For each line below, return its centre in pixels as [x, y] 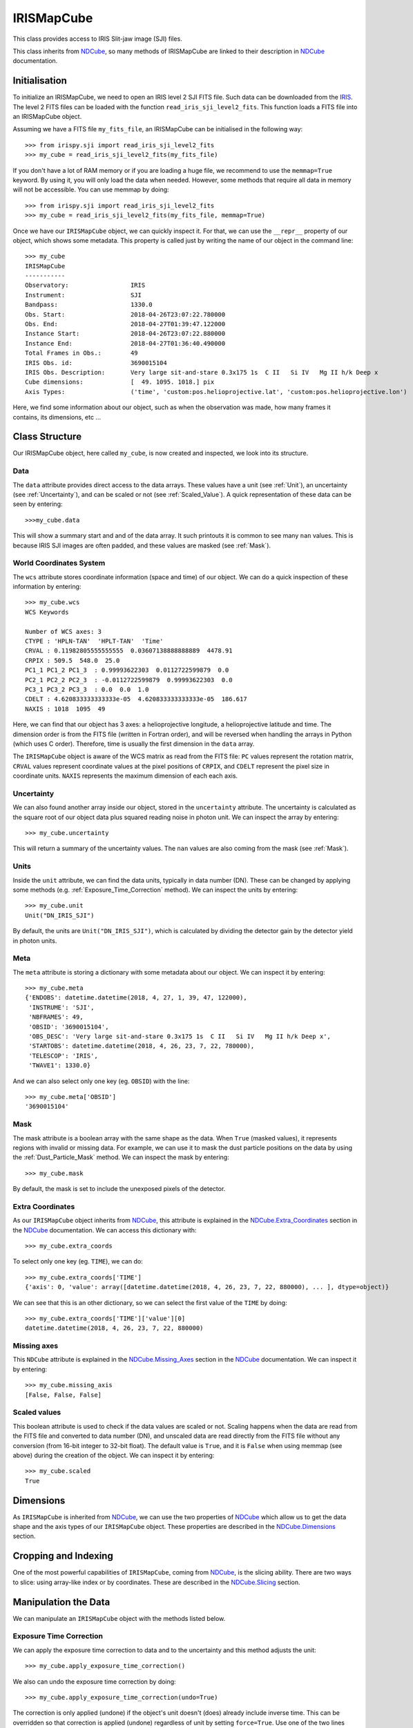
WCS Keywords [47, 612]
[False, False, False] [64, 1395]
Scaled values [37, 1412]
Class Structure [47, 436]
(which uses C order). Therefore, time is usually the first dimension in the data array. [134, 744]
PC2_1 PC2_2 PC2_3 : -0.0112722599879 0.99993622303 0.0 [129, 680]
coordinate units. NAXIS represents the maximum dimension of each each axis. [125, 776]
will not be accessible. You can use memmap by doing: [91, 189]
